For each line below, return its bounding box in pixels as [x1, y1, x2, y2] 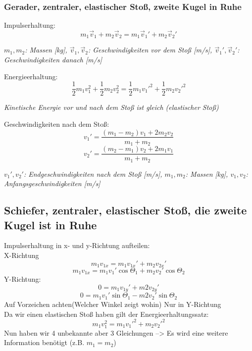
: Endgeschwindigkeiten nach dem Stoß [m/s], [23, 168, 162, 179]
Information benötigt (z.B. [4, 337, 85, 348]
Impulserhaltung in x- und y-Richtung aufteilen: [4, 240, 150, 251]
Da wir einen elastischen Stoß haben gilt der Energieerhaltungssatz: [4, 308, 209, 319]
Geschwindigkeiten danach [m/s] [4, 54, 102, 65]
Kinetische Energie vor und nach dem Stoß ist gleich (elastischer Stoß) [4, 102, 219, 112]
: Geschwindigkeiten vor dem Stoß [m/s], [88, 45, 212, 55]
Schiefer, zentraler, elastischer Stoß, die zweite [4, 202, 247, 218]
